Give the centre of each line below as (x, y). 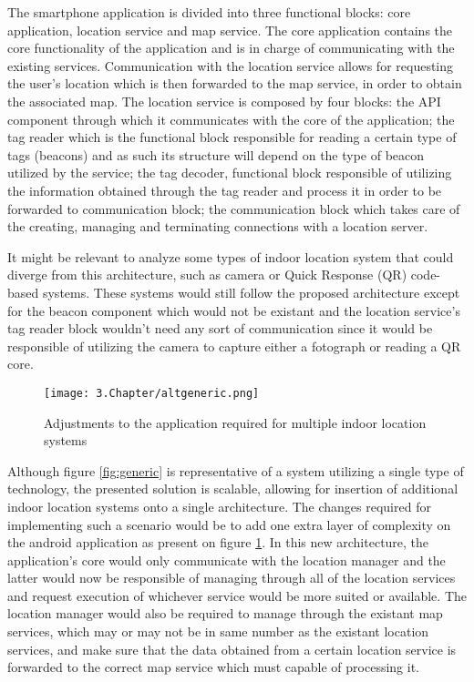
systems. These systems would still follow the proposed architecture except (251, 292)
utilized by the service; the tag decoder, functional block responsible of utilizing (230, 173)
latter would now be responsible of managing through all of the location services (232, 578)
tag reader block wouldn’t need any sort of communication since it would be (220, 328)
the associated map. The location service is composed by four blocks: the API (224, 101)
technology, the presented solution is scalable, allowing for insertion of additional (233, 489)
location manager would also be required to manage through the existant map (225, 613)
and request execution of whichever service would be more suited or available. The (237, 595)
